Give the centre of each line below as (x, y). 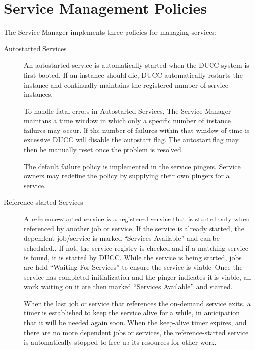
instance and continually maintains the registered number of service (126, 84)
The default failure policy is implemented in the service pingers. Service (132, 166)
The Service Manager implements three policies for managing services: (110, 32)
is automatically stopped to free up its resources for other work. (120, 342)
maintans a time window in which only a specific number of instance (127, 120)
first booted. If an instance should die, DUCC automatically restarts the (133, 74)
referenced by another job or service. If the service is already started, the (134, 228)
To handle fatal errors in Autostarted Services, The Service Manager (127, 110)
